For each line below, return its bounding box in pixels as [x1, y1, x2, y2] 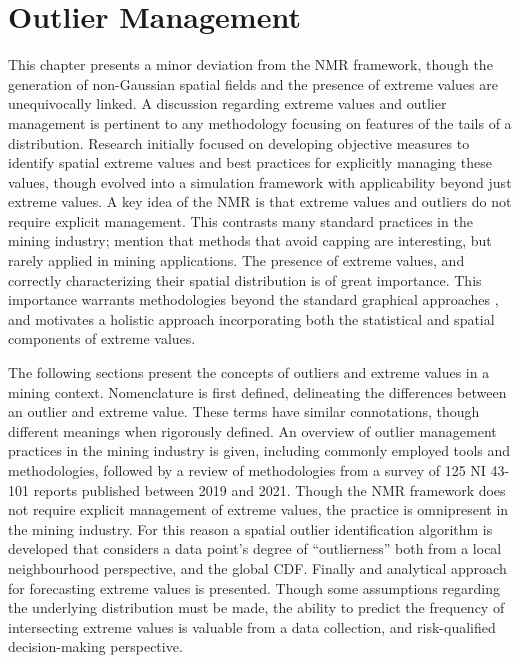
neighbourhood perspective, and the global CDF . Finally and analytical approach [8, 557, 507, 578]
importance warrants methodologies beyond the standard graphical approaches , [8, 289, 499, 310]
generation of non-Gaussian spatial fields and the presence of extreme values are [8, 73, 498, 94]
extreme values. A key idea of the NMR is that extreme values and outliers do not [8, 191, 512, 212]
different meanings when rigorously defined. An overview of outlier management [8, 420, 497, 441]
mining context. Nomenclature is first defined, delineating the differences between [8, 381, 507, 402]
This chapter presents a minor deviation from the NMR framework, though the [8, 54, 493, 75]
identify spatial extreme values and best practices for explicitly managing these [8, 152, 492, 173]
